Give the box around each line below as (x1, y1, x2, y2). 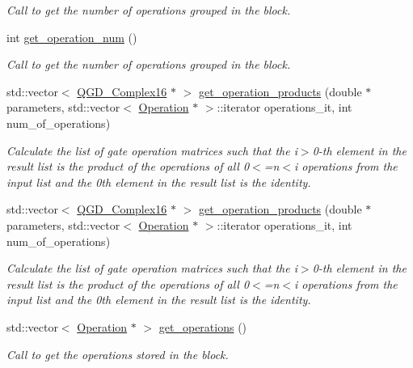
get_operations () (158, 318, 247, 335)
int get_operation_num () (6, 28, 137, 45)
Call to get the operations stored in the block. (6, 345, 229, 362)
